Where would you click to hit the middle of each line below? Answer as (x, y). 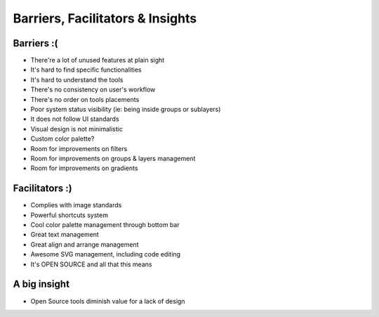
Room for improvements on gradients (84, 168)
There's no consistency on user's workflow (93, 90)
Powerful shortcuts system (69, 215)
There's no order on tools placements (85, 99)
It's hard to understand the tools (77, 79)
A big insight (41, 284)
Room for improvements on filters (79, 148)
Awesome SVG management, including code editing (106, 254)
